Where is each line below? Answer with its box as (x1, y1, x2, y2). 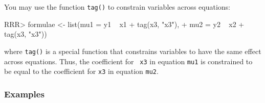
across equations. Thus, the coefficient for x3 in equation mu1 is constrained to (4, 56, 253, 66)
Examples (4, 87, 45, 100)
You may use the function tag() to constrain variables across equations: (4, 2, 230, 12)
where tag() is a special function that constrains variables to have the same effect (4, 45, 261, 56)
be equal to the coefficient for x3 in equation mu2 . (4, 66, 159, 76)
